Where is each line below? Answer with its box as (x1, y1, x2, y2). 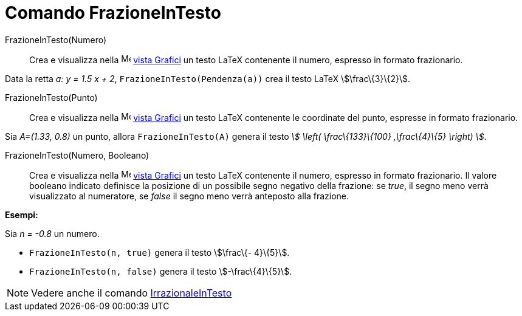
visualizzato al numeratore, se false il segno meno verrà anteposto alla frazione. (29, 190, 349, 201)
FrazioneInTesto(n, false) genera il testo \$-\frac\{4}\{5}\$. (29, 266, 292, 276)
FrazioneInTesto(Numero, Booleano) (5, 149, 149, 160)
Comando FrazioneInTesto (5, 2, 221, 23)
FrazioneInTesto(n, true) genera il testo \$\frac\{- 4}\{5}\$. (29, 247, 290, 258)
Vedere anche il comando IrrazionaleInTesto (31, 286, 232, 299)
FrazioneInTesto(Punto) (5, 92, 98, 103)
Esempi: (5, 209, 38, 220)
